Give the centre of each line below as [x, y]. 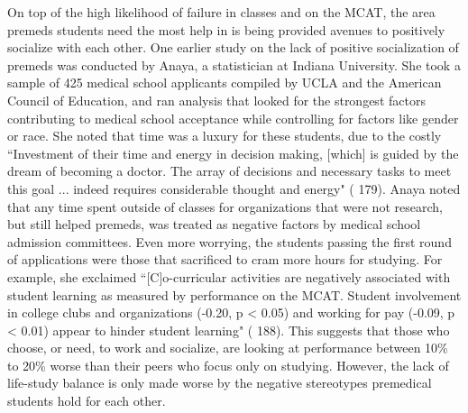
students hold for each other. [87, 401]
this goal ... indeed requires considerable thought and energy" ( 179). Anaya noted [234, 188]
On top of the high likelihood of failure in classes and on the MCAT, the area [221, 12]
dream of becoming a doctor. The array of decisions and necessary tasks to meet [229, 171]
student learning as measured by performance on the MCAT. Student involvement [234, 294]
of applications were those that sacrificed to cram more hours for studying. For [225, 259]
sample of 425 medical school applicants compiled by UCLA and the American [225, 83]
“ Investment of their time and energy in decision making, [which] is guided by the [233, 153]
